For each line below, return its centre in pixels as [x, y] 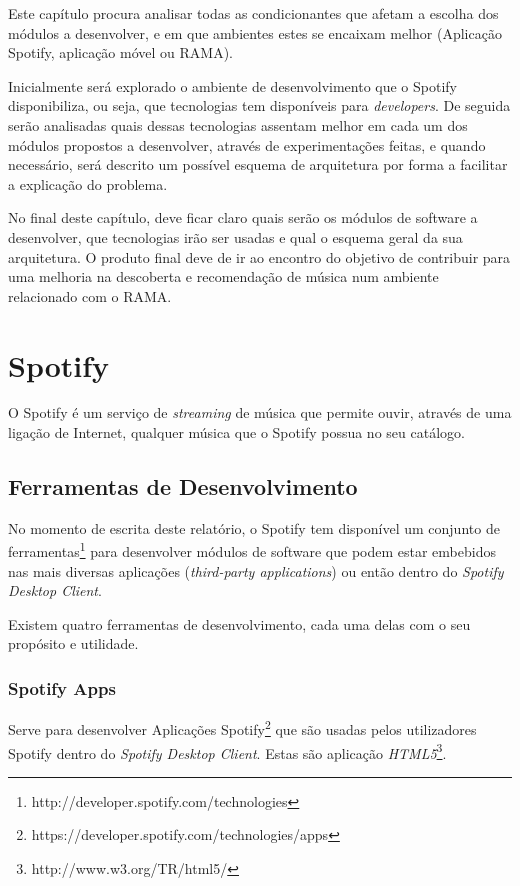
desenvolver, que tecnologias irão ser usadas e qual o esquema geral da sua [235, 236]
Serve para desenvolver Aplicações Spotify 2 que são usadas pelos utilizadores [242, 727]
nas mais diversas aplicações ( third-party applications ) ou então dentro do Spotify [256, 570]
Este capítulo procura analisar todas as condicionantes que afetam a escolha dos [253, 13]
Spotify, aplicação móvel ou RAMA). [120, 52]
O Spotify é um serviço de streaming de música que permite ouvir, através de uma [260, 412]
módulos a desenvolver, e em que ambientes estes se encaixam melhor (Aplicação [255, 32]
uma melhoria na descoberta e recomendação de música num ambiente [223, 276]
